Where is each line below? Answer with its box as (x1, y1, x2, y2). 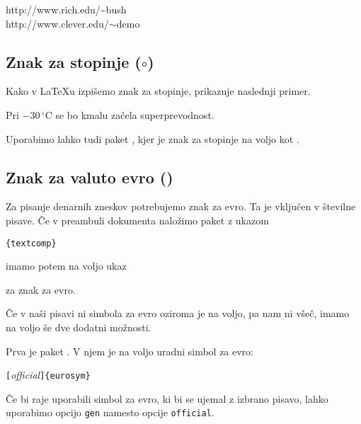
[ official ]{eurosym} (6, 367, 91, 382)
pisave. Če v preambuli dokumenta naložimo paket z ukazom (6, 212, 269, 227)
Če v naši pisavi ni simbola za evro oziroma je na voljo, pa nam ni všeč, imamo (6, 306, 350, 321)
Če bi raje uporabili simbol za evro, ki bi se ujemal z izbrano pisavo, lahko (6, 391, 328, 406)
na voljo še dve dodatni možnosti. (6, 320, 151, 334)
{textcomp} (6, 238, 57, 248)
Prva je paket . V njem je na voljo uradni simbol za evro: (6, 343, 253, 358)
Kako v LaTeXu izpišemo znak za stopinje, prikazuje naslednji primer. (6, 84, 311, 98)
